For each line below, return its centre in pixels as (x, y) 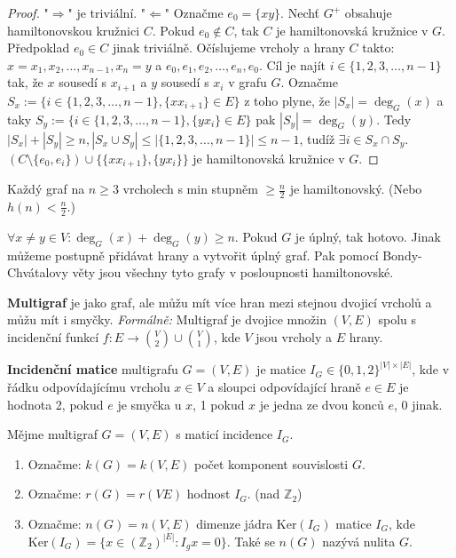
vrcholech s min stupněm (190, 189)
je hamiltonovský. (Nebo (356, 189)
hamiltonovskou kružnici (74, 30)
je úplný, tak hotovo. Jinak (368, 236)
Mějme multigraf (52, 434)
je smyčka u (149, 404)
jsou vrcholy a (294, 336)
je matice (281, 369)
